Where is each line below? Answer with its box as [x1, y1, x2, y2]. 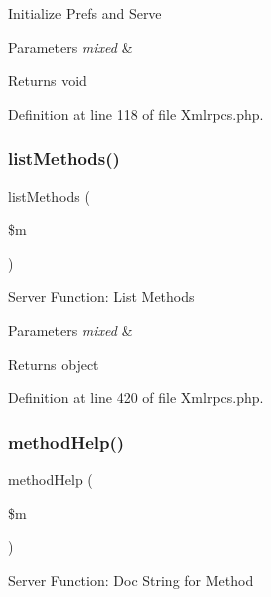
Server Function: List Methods [8, 286, 195, 307]
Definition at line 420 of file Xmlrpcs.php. [8, 387, 264, 408]
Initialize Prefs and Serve [8, 3, 162, 23]
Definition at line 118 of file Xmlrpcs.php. [8, 103, 264, 124]
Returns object [8, 353, 99, 374]
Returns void [8, 70, 87, 91]
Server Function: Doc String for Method [8, 569, 254, 590]
